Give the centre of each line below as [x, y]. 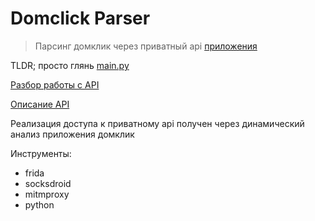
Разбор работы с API [55, 84]
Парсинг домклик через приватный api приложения [146, 46]
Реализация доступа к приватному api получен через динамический [157, 123]
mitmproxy [47, 194]
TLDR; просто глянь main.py [70, 65]
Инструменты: [41, 153]
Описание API [40, 104]
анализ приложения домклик [72, 134]
